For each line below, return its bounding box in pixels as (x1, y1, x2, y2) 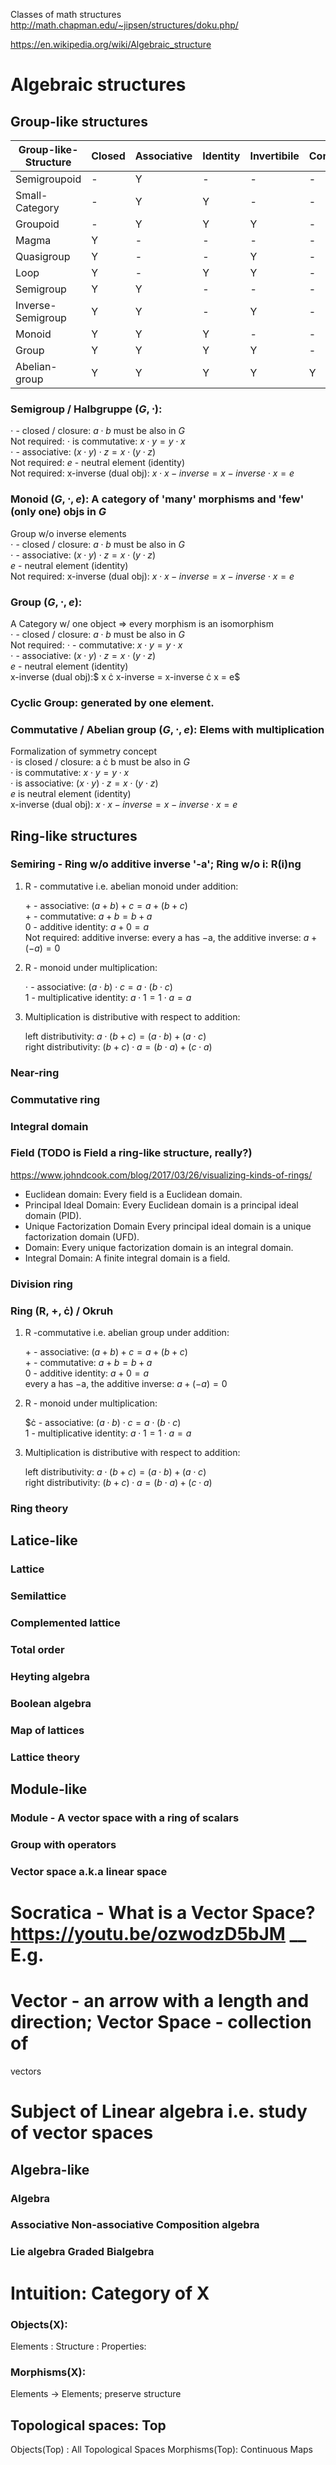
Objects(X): (10, 2317, 68, 2331)
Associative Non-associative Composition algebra (10, 2218, 260, 2232)
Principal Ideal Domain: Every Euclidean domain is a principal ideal (24, 1199, 299, 1211)
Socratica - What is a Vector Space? (10, 1902, 316, 1924)
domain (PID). (24, 1209, 82, 1221)
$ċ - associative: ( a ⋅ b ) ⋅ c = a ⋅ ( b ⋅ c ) (24, 1417, 182, 1429)
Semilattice (10, 1589, 67, 1603)
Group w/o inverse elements (10, 527, 127, 539)
